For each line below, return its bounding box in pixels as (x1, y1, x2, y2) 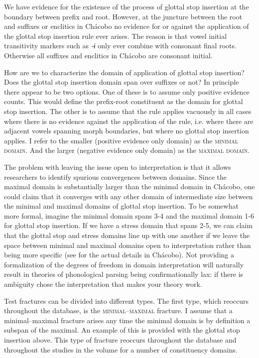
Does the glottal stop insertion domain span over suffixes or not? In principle (4, 77, 239, 87)
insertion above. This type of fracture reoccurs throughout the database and (4, 335, 237, 345)
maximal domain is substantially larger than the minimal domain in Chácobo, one (4, 181, 255, 192)
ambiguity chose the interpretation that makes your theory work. (4, 279, 202, 289)
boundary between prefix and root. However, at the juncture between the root (4, 11, 243, 21)
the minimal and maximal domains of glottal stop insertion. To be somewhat (4, 201, 239, 211)
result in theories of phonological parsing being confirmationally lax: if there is (4, 269, 244, 279)
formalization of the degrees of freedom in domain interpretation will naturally (4, 259, 244, 269)
